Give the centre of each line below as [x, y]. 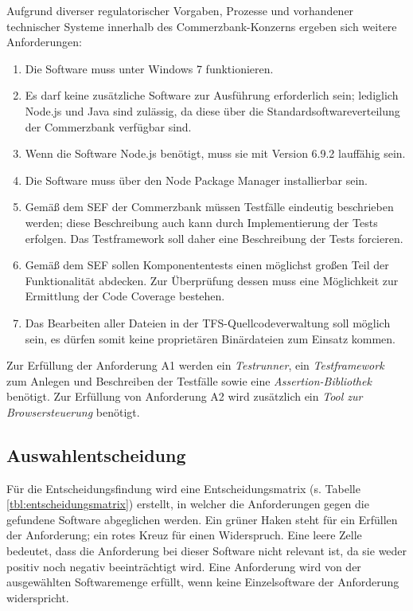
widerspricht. [38, 597]
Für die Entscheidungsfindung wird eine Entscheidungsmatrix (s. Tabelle [183, 488]
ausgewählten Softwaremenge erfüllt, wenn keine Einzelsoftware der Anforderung [203, 582]
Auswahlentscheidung [96, 454]
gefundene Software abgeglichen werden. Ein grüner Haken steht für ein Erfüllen [202, 519]
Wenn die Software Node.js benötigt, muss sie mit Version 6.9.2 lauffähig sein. [215, 153]
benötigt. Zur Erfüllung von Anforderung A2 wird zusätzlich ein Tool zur [185, 396]
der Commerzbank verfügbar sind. [108, 126]
